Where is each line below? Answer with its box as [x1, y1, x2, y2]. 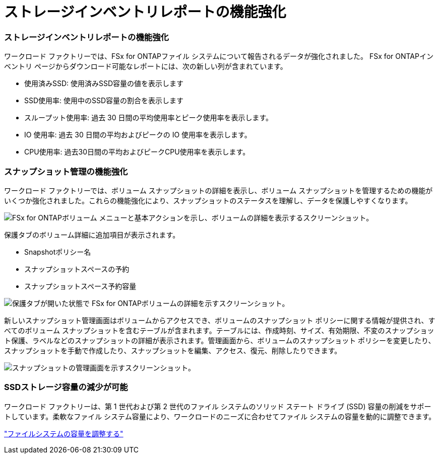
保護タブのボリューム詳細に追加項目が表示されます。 [4, 230, 180, 239]
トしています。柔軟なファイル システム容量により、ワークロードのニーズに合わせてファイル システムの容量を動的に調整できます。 [4, 412, 436, 421]
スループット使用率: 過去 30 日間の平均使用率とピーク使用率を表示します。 [24, 113, 273, 122]
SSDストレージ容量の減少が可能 [4, 382, 128, 393]
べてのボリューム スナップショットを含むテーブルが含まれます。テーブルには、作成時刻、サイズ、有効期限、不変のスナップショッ [4, 326, 434, 335]
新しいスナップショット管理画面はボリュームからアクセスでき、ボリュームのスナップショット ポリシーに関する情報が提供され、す [4, 316, 435, 325]
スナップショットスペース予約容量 [24, 281, 137, 290]
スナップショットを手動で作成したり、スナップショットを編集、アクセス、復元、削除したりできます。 [4, 346, 342, 355]
